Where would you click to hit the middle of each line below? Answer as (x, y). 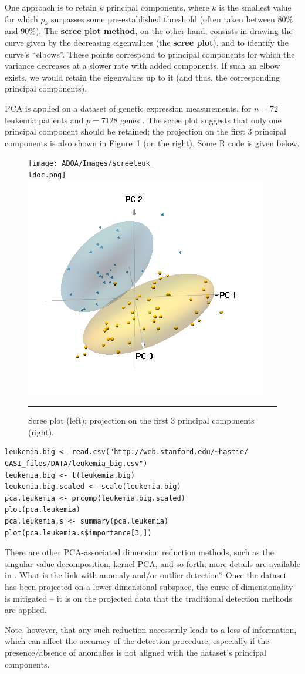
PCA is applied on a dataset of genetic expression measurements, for (128, 108)
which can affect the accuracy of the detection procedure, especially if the (137, 641)
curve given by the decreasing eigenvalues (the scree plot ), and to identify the (147, 42)
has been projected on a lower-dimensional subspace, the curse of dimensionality (149, 586)
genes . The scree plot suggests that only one (201, 120)
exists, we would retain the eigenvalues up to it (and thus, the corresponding (143, 77)
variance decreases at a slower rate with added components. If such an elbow (143, 66)
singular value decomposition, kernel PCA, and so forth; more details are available (152, 563)
